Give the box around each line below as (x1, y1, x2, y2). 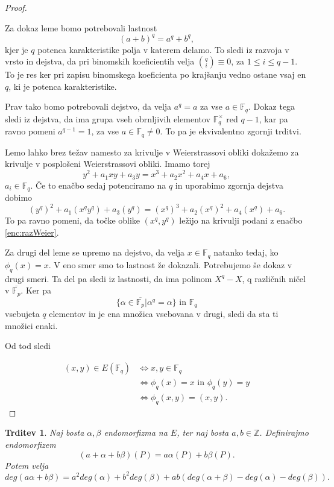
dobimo (5, 191, 33, 203)
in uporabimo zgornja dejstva (175, 178, 283, 191)
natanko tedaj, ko (213, 246, 279, 259)
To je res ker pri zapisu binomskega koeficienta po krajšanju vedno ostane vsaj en (5, 68, 306, 81)
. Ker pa (20, 284, 51, 297)
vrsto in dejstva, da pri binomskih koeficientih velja (5, 55, 195, 68)
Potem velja (5, 459, 49, 471)
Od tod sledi (5, 339, 51, 352)
